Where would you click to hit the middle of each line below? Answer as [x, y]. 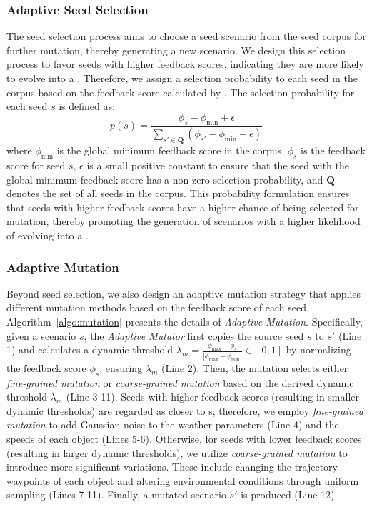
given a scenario [41, 335]
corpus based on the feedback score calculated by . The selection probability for [181, 92]
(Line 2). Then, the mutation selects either [255, 367]
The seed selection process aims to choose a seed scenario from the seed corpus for [186, 36]
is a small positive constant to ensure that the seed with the [218, 165]
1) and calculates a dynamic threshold [90, 350]
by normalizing [318, 350]
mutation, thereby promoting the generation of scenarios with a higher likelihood [184, 221]
